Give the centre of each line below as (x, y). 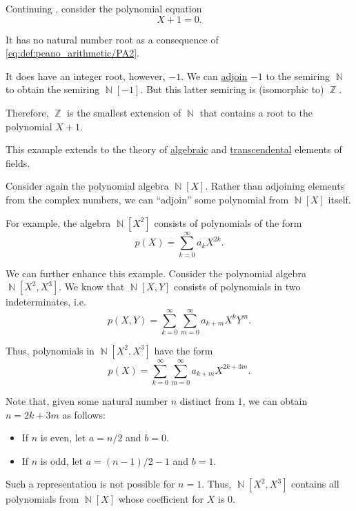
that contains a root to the (256, 112)
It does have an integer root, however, (86, 76)
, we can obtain (275, 401)
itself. (339, 199)
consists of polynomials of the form (228, 222)
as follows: (84, 414)
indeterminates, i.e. (46, 302)
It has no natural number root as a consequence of (112, 39)
